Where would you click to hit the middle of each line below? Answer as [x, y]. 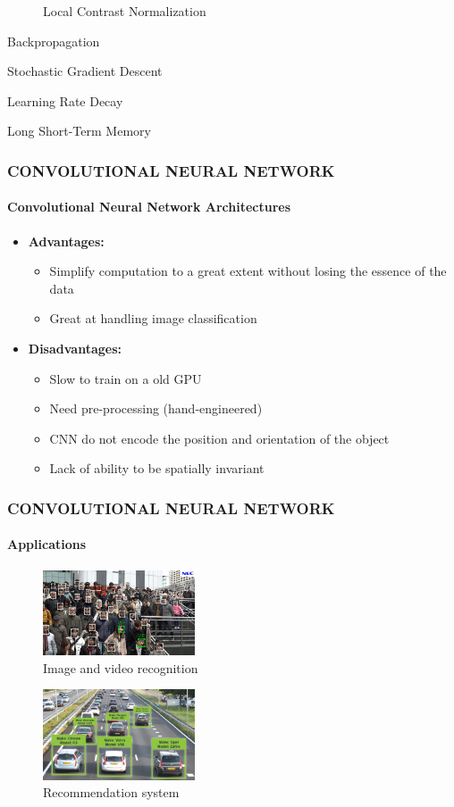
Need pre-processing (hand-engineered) [156, 408]
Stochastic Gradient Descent [85, 71]
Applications [47, 544]
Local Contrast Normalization [125, 11]
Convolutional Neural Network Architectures [149, 207]
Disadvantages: [75, 348]
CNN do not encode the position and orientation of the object [219, 438]
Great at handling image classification [153, 318]
